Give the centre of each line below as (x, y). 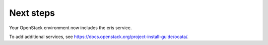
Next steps (32, 13)
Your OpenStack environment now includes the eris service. (70, 28)
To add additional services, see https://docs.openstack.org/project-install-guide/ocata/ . (99, 37)
